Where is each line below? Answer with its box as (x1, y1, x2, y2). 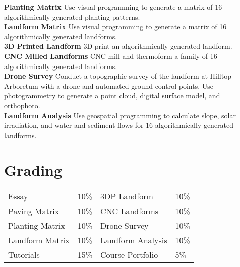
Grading (4, 159, 63, 180)
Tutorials (8, 249, 40, 261)
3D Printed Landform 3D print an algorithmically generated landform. (4, 41, 232, 51)
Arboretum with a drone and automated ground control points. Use (4, 80, 213, 91)
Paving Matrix (8, 205, 59, 217)
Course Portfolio (100, 249, 158, 261)
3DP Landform (100, 190, 153, 203)
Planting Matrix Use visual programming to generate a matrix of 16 (4, 2, 222, 12)
